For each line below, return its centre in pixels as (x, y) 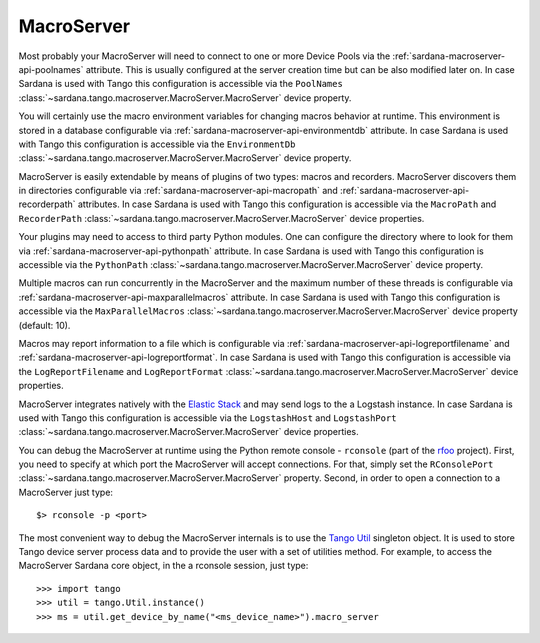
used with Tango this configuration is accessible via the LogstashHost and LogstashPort (207, 417)
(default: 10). (44, 325)
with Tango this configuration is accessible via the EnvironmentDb (157, 144)
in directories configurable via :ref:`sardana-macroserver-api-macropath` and (178, 191)
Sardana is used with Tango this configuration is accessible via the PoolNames (181, 84)
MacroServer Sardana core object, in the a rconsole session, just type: (163, 566)
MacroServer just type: (66, 492)
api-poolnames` (51, 69)
